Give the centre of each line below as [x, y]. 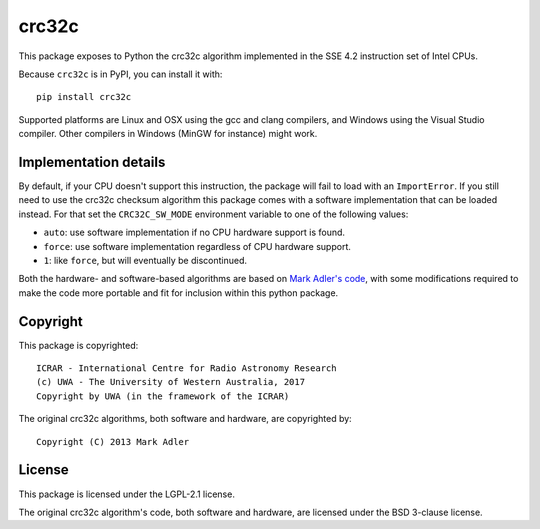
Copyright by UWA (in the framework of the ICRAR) [163, 396]
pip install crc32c [84, 97]
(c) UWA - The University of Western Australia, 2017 [170, 382]
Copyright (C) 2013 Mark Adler [113, 441]
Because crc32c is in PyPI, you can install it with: [120, 74]
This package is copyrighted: [78, 345]
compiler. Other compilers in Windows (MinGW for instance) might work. [168, 134]
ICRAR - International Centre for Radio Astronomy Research [186, 368]
